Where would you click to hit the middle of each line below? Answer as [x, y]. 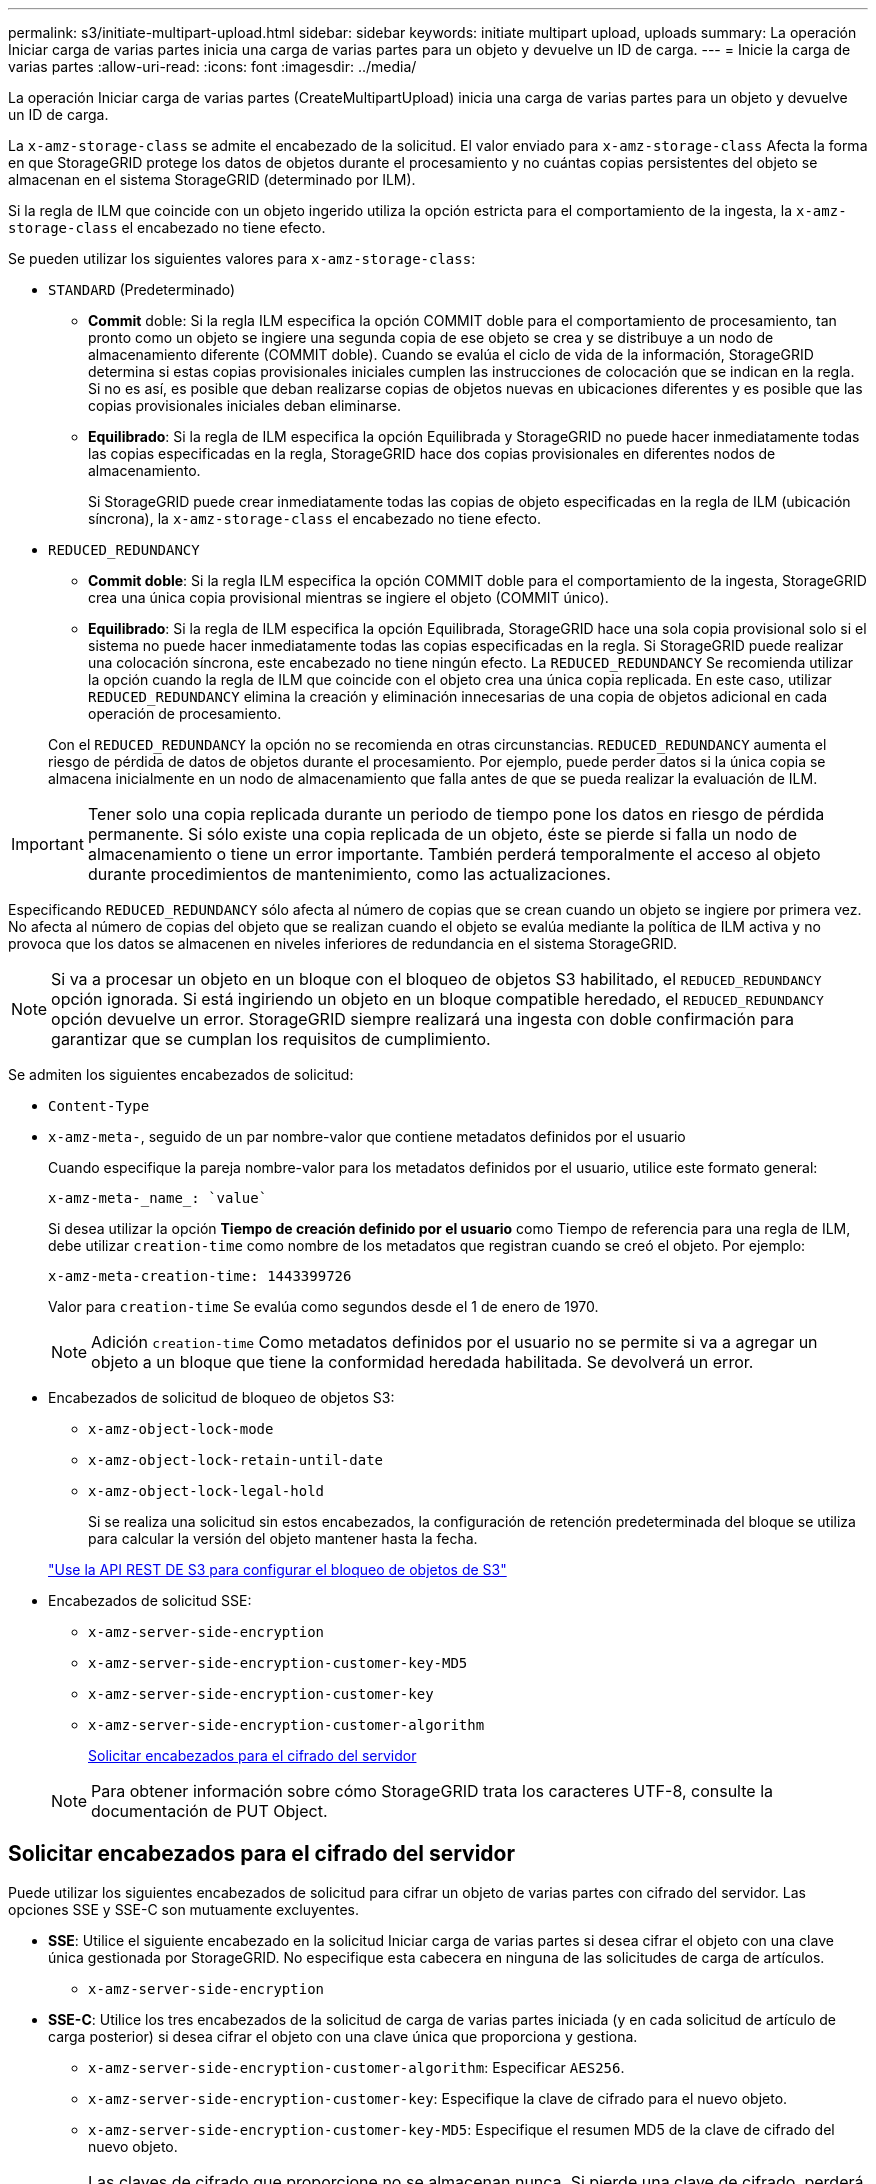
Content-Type [99, 1106]
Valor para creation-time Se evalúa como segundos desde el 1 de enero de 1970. [323, 1306]
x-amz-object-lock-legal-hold [206, 1491]
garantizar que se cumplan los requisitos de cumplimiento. [271, 1039]
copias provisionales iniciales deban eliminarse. [245, 405]
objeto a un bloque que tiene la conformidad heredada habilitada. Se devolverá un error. [422, 1362]
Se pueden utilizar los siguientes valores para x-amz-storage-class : [242, 258]
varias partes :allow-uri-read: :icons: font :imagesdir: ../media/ [212, 66]
